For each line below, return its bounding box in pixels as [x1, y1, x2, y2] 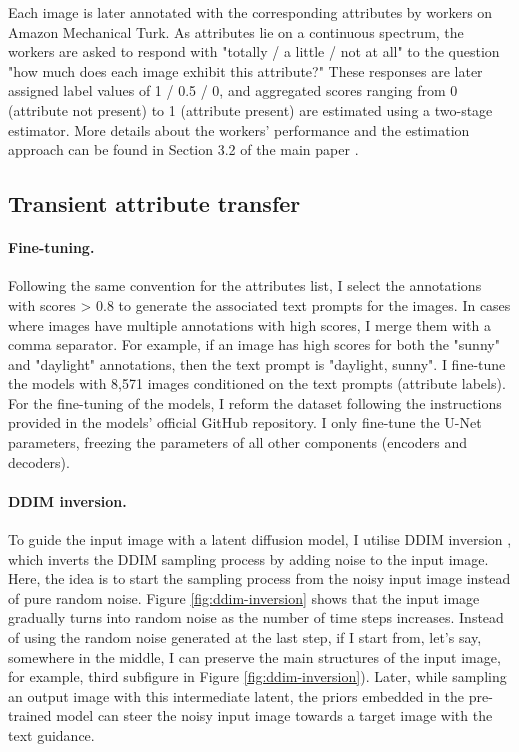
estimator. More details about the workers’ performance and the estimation [8, 119, 470, 140]
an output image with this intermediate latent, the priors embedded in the [8, 685, 465, 706]
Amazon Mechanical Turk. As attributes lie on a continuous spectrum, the [8, 21, 464, 42]
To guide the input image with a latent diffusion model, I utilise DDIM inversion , [8, 529, 512, 550]
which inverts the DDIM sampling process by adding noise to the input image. [8, 548, 489, 569]
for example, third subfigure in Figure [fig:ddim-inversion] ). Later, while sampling [8, 666, 507, 687]
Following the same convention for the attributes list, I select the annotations [8, 275, 482, 296]
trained [8, 705, 52, 726]
